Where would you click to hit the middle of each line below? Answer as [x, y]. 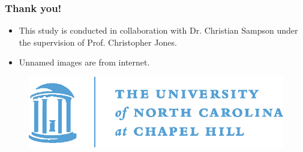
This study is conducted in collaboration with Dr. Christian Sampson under [158, 30]
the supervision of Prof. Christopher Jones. [98, 42]
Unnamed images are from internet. [84, 62]
